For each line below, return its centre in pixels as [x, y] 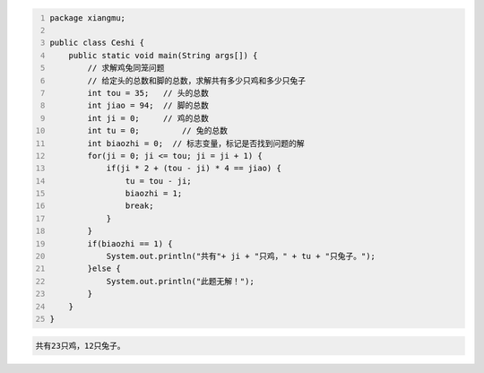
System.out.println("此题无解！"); [180, 281]
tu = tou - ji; [158, 181]
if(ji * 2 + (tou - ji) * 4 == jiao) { [194, 169]
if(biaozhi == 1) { [130, 243]
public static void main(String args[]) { [163, 55]
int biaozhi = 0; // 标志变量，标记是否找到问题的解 [196, 143]
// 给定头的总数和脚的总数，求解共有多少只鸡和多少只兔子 [197, 80]
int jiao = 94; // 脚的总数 [148, 106]
